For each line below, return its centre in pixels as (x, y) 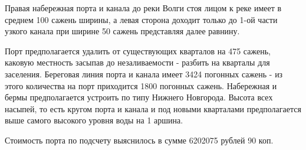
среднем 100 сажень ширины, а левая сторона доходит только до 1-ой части (141, 19)
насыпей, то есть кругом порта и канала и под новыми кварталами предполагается (153, 108)
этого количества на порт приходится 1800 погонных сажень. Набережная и (141, 85)
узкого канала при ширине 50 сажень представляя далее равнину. (122, 31)
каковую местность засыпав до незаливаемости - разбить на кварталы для (137, 62)
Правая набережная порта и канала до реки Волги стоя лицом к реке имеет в (143, 8)
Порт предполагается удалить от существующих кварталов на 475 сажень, (138, 50)
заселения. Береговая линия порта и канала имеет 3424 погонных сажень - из (144, 74)
